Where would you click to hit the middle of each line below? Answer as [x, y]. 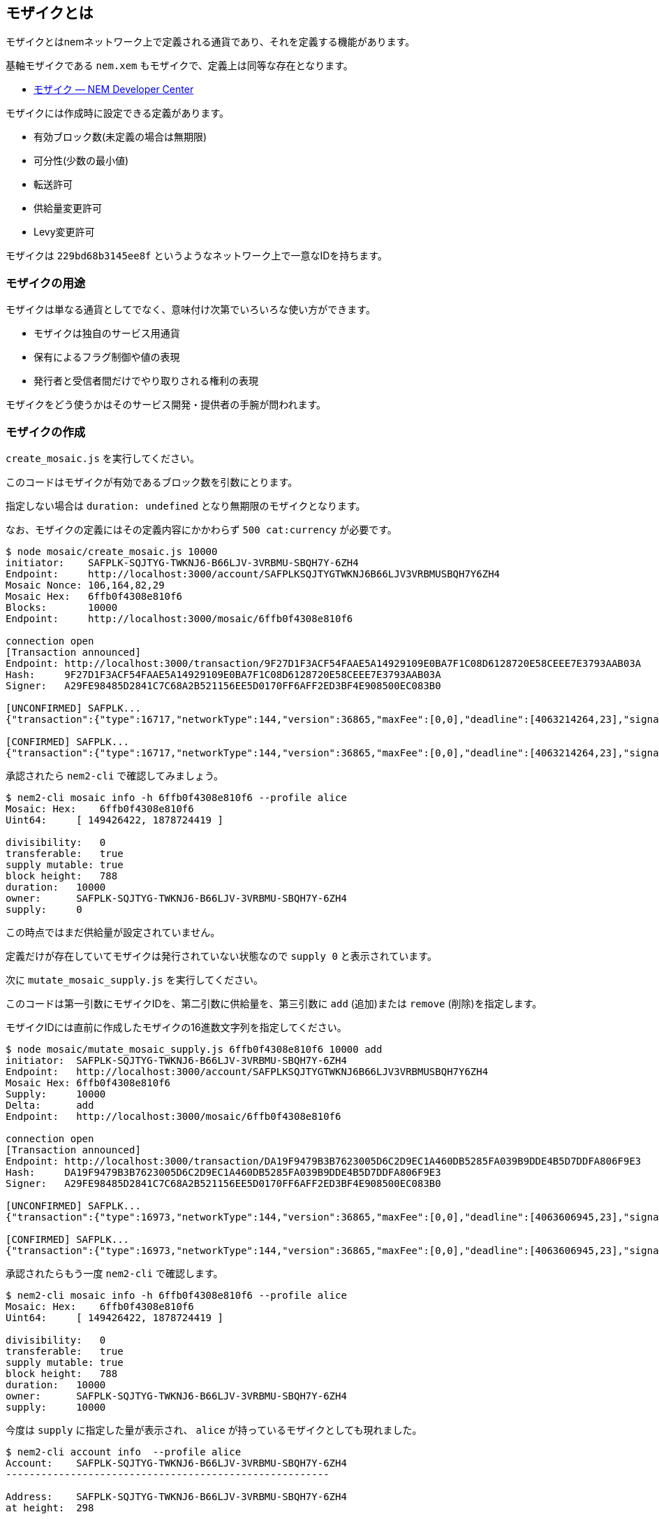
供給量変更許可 [68, 208]
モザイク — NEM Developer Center [114, 89]
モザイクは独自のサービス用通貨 [107, 333]
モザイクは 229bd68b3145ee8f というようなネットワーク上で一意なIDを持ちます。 [197, 256]
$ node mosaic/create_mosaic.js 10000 [112, 551]
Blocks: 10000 [62, 607]
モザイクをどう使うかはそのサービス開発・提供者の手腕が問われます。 [166, 405]
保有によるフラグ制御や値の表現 [107, 357]
